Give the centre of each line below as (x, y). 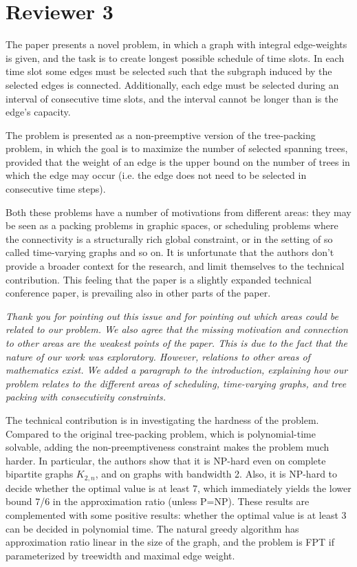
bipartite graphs (40, 474)
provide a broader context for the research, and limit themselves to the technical (175, 266)
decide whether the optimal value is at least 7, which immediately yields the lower (178, 488)
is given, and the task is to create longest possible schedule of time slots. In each (175, 57)
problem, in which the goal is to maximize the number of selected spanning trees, (177, 148)
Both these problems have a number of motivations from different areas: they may (178, 212)
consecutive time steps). (56, 189)
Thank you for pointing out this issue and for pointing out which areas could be (172, 315)
